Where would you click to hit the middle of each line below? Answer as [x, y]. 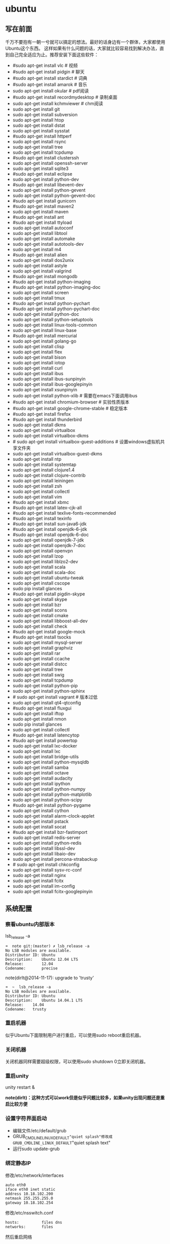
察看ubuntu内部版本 [30, 924]
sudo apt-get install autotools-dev [48, 244]
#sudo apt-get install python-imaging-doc [57, 287]
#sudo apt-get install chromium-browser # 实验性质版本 [71, 402]
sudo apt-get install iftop [38, 713]
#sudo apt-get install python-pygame [52, 805]
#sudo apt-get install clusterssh [46, 158]
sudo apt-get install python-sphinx [49, 691]
